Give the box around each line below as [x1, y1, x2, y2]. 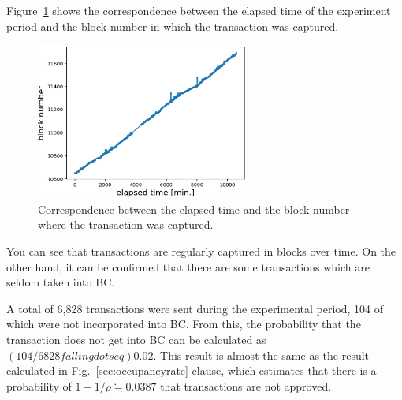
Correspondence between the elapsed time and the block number [38, 200, 350, 217]
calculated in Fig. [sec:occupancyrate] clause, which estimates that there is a [6, 362, 377, 379]
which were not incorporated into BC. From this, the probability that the [6, 316, 361, 332]
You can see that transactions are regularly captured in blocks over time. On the [6, 242, 396, 259]
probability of [6, 377, 72, 394]
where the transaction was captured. [38, 216, 214, 233]
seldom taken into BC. [6, 274, 115, 290]
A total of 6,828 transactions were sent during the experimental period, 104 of [6, 300, 383, 316]
